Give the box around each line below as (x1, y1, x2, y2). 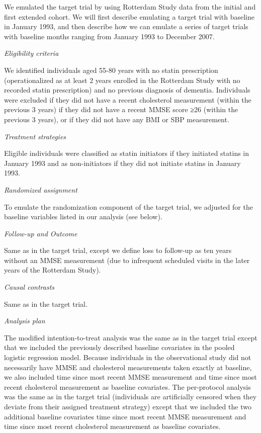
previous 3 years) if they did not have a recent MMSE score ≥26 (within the (4, 104, 238, 115)
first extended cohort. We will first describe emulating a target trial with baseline (4, 11, 254, 22)
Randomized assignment (4, 184, 77, 195)
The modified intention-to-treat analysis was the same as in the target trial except (4, 332, 257, 342)
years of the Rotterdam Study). (4, 265, 101, 275)
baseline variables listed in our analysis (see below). (4, 211, 162, 222)
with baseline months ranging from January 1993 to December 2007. (4, 31, 215, 41)
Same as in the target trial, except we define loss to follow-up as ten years (4, 245, 232, 255)
